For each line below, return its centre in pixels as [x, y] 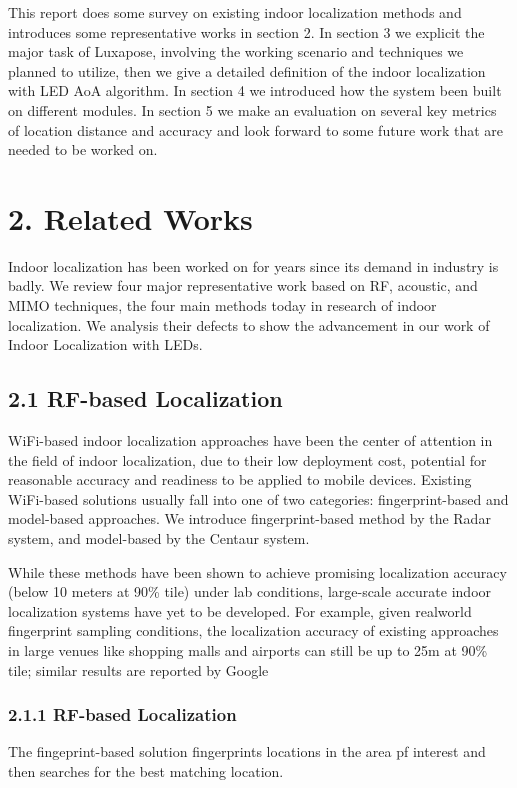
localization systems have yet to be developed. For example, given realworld [240, 610]
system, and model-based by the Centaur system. [159, 538]
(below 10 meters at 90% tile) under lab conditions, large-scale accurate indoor [250, 591]
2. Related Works [130, 217]
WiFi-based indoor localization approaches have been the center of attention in [250, 440]
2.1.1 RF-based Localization [122, 714]
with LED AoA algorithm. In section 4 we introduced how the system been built [255, 90]
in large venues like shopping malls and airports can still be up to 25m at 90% [248, 649]
